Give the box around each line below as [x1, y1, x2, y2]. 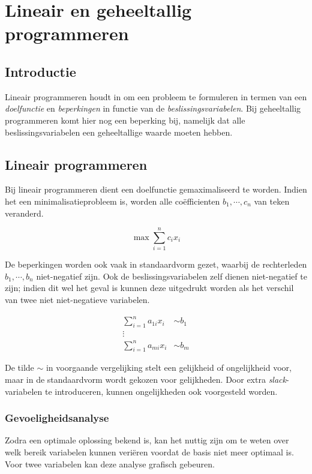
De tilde [5, 361, 34, 374]
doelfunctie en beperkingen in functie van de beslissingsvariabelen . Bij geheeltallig [5, 102, 301, 115]
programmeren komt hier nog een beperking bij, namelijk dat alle [5, 113, 245, 126]
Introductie [5, 62, 76, 80]
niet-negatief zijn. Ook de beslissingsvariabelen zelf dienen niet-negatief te [36, 269, 307, 282]
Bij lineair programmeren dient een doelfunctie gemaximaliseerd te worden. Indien [5, 183, 307, 196]
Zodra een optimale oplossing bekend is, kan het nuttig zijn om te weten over [5, 434, 289, 446]
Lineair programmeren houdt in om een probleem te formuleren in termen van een [5, 90, 307, 103]
